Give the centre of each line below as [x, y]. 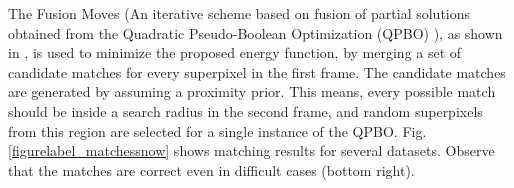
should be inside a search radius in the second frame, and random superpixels [245, 110]
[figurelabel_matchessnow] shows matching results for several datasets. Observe [251, 150]
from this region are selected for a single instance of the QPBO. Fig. [217, 130]
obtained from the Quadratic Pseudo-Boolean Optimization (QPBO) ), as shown [255, 32]
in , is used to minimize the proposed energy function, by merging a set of [235, 52]
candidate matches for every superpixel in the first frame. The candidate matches [257, 71]
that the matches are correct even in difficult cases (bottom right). [211, 169]
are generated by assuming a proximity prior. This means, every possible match [252, 91]
